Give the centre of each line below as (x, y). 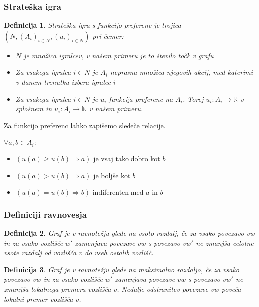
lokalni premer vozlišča (39, 298)
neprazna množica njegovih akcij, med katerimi (181, 72)
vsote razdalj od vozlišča (40, 252)
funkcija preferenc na (141, 98)
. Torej (193, 98)
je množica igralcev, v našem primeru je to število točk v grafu (119, 55)
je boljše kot (112, 175)
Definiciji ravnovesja (45, 214)
